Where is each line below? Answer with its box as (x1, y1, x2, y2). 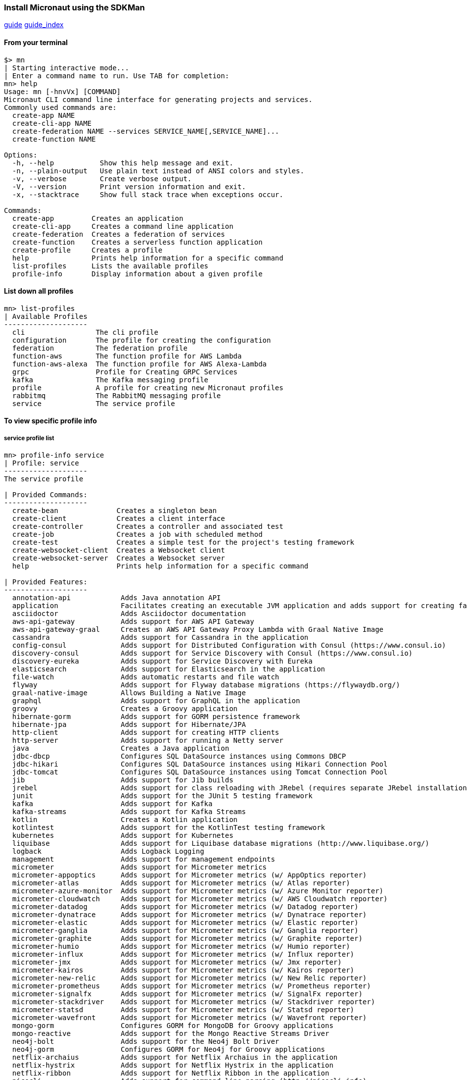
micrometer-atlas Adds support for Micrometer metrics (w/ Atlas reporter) (12, 879, 350, 887)
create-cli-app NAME (12, 119, 92, 127)
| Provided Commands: (4, 491, 88, 499)
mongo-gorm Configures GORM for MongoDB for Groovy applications (12, 1022, 333, 1030)
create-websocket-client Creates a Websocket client (12, 546, 225, 555)
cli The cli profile (12, 328, 158, 336)
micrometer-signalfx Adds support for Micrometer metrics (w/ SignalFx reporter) (12, 990, 363, 998)
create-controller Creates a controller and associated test (12, 522, 283, 531)
